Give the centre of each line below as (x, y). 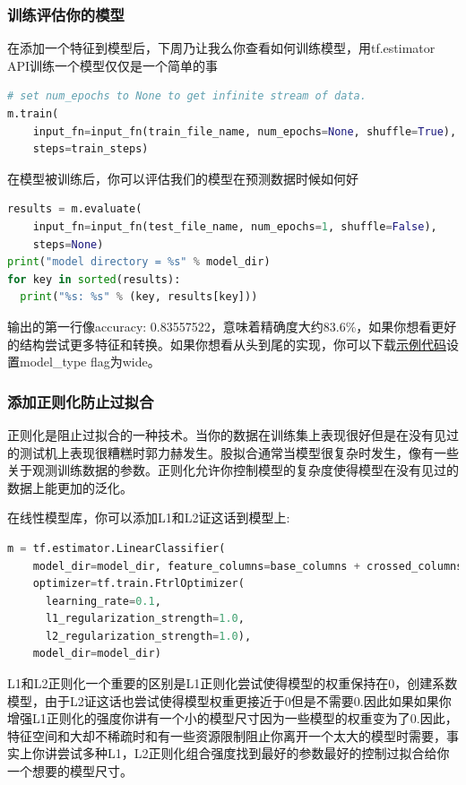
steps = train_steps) (91, 149)
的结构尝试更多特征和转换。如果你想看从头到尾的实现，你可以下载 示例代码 (227, 344)
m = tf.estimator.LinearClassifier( (116, 548)
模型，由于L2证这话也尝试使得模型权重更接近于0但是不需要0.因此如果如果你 (229, 700)
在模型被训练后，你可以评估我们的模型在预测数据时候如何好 (183, 178)
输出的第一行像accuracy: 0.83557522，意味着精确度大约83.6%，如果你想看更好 (232, 326)
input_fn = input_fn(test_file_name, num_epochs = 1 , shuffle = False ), (235, 226)
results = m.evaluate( (75, 209)
